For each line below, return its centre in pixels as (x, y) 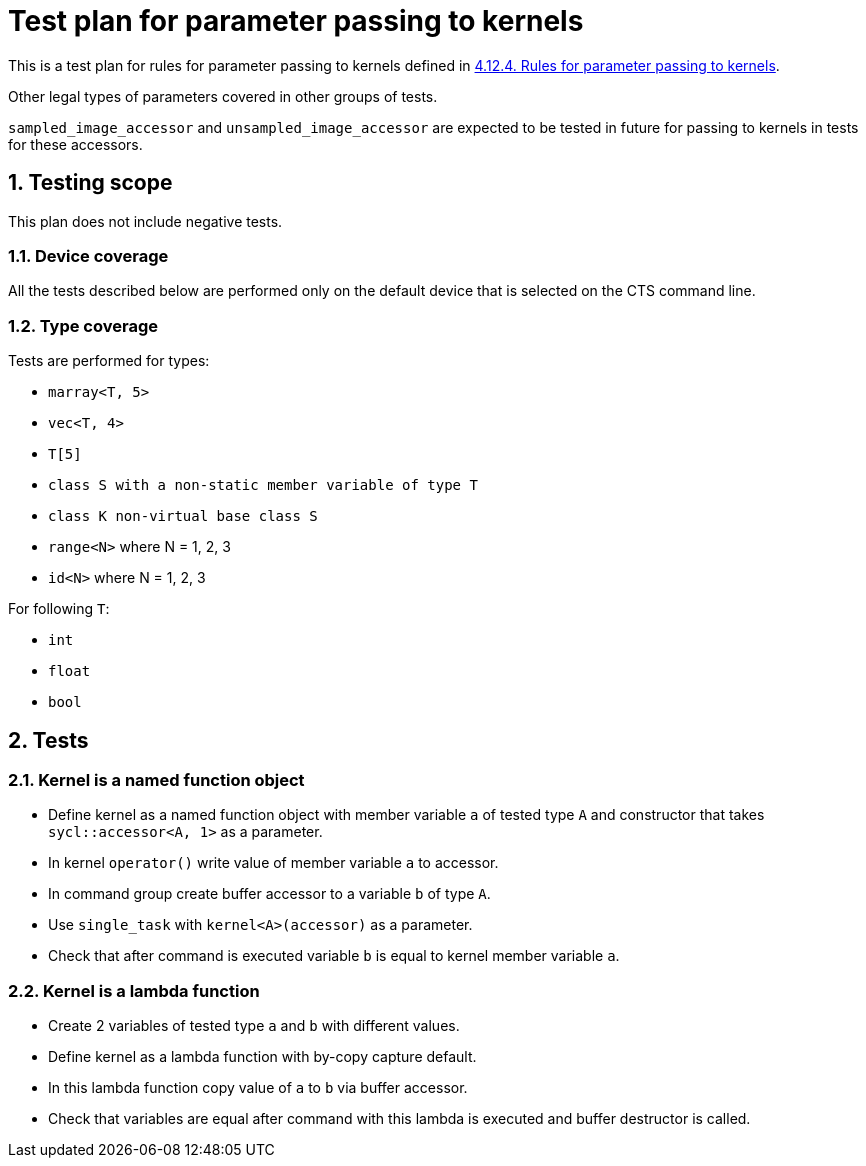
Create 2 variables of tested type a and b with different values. (254, 1026)
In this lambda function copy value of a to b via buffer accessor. (258, 1088)
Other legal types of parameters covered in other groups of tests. (223, 96)
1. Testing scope (90, 183)
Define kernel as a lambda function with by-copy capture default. (262, 1057)
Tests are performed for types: (109, 361)
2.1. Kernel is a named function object (156, 779)
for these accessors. (75, 144)
